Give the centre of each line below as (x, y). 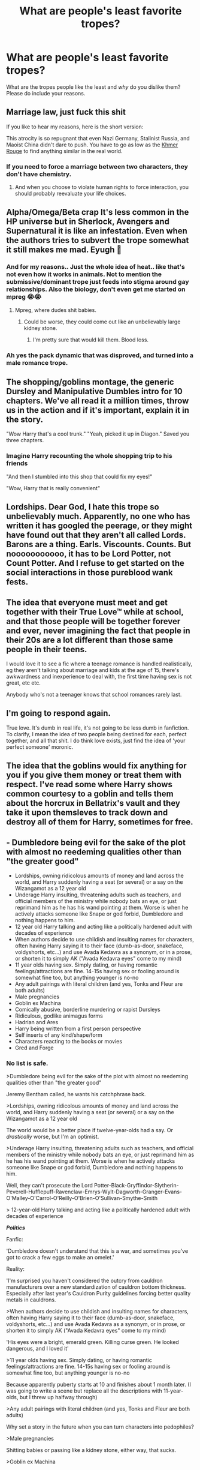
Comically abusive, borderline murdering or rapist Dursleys (87, 1009)
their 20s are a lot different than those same (90, 640)
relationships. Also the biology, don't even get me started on (96, 289)
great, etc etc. (23, 683)
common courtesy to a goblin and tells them (90, 794)
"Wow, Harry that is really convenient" (53, 488)
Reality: (16, 1269)
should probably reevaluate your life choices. (71, 194)
